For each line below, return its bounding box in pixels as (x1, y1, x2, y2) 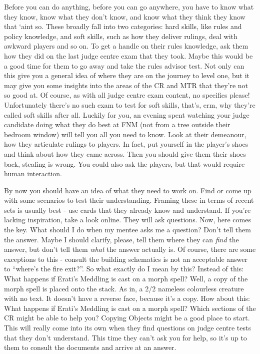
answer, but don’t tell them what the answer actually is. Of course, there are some (4, 244, 256, 254)
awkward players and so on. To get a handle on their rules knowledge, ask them (4, 41, 248, 51)
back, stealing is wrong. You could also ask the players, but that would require (4, 158, 245, 169)
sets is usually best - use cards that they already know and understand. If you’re (4, 204, 251, 215)
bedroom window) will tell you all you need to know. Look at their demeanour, (4, 129, 246, 139)
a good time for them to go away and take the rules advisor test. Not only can (4, 60, 244, 71)
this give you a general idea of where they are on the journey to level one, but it (4, 70, 249, 81)
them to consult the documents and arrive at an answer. (4, 342, 176, 352)
